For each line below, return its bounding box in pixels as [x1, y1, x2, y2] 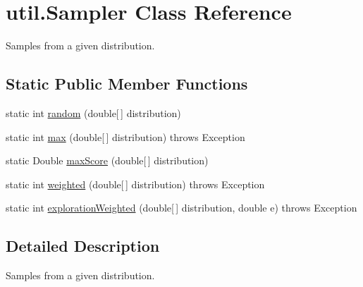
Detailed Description [6, 235, 160, 257]
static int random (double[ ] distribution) [6, 105, 181, 120]
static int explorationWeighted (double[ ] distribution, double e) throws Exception [6, 200, 357, 215]
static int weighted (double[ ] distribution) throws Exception [6, 176, 265, 191]
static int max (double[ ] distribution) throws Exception [6, 129, 245, 144]
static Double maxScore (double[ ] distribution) [6, 153, 209, 168]
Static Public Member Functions [6, 73, 248, 94]
